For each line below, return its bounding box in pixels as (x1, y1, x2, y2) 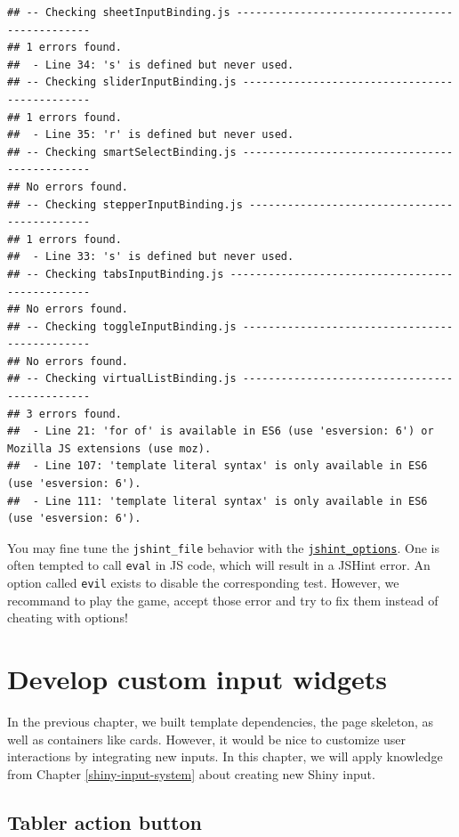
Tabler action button (7, 808, 202, 835)
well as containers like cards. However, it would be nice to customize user (7, 729, 407, 748)
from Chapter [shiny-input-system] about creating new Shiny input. (7, 764, 375, 783)
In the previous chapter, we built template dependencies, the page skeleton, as (7, 712, 434, 731)
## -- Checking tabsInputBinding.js (7, 267, 224, 280)
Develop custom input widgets (7, 661, 388, 697)
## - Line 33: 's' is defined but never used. (7, 250, 294, 264)
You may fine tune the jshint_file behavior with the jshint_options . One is (7, 538, 439, 557)
